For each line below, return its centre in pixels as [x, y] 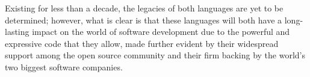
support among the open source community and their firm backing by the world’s [155, 55]
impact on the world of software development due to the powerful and [161, 32]
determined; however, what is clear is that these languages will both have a [144, 20]
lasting [17, 32]
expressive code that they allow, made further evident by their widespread [142, 43]
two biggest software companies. [64, 66]
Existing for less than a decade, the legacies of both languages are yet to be [144, 8]
